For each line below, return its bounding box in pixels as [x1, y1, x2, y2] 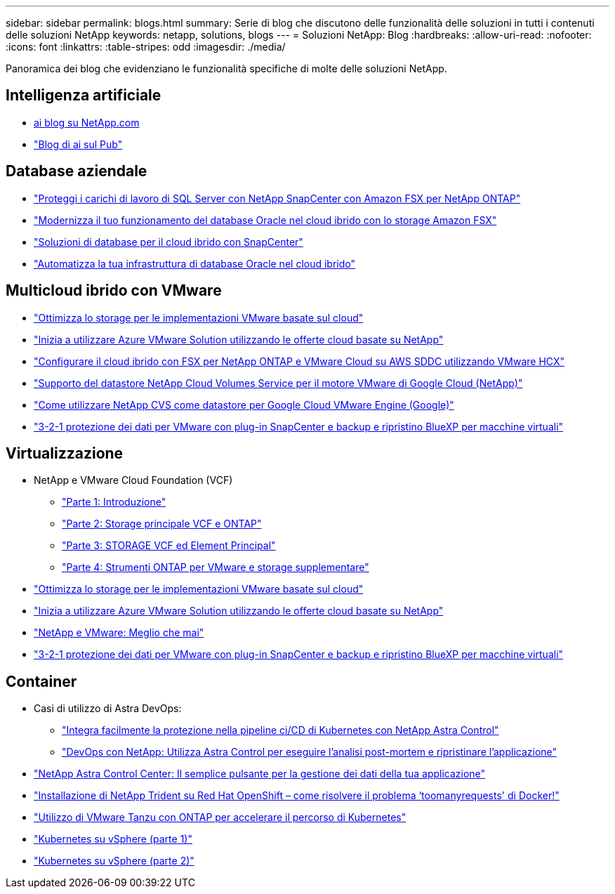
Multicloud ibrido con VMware [6, 282, 222, 300]
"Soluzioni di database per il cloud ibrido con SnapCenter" [34, 235, 303, 248]
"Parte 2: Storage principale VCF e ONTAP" [62, 518, 262, 530]
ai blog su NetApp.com [34, 116, 140, 129]
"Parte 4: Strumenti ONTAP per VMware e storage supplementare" [62, 561, 369, 574]
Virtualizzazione [6, 444, 124, 462]
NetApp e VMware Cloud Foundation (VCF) [34, 474, 233, 487]
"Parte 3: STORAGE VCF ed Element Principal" [62, 539, 276, 552]
